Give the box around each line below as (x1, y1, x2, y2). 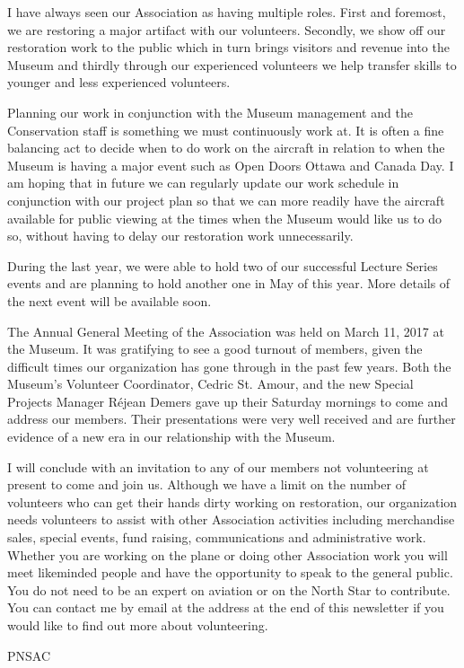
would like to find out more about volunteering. (7, 616, 268, 634)
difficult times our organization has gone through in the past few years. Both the (7, 356, 451, 375)
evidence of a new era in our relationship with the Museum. (7, 427, 336, 446)
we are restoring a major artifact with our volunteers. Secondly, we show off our (7, 20, 446, 39)
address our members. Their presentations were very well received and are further (7, 409, 456, 428)
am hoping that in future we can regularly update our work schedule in (7, 173, 399, 192)
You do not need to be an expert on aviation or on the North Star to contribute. (7, 580, 451, 599)
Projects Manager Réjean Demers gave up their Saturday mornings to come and (7, 391, 449, 410)
